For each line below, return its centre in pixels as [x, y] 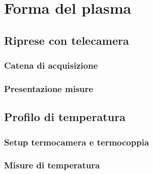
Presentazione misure [49, 88]
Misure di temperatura [52, 165]
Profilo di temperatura [65, 117]
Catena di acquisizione [51, 65]
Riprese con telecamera [67, 40]
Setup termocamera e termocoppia [77, 142]
